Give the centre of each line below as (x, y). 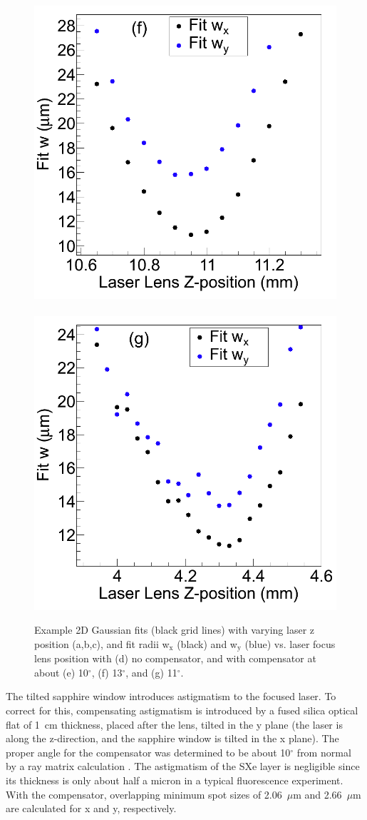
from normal (324, 752)
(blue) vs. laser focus (290, 643)
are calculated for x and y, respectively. (91, 808)
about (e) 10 (61, 672)
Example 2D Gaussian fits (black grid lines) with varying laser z (174, 630)
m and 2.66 (317, 794)
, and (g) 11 (151, 672)
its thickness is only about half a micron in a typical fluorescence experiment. (175, 780)
